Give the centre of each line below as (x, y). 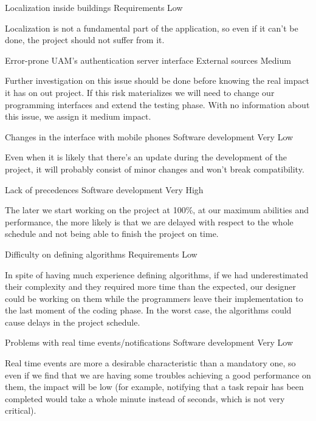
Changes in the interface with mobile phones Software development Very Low (149, 136)
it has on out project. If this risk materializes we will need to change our (140, 92)
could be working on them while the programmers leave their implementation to (154, 298)
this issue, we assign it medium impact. (78, 116)
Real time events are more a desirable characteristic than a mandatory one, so (150, 363)
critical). (21, 410)
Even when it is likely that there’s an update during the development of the (146, 157)
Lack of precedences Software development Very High (104, 189)
